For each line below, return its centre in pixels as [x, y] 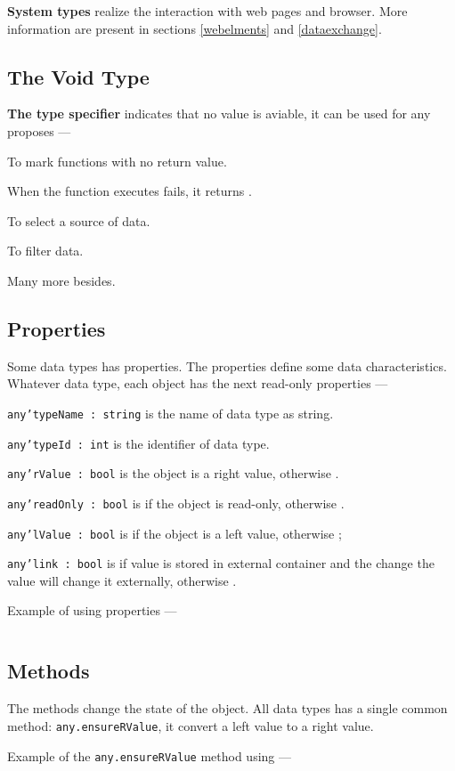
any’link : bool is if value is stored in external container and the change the [221, 563]
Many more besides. [61, 280]
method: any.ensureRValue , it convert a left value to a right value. [191, 725]
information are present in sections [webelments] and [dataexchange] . [195, 28]
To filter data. [45, 251]
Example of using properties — [92, 610]
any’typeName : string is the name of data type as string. [171, 413]
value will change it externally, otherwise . [122, 580]
